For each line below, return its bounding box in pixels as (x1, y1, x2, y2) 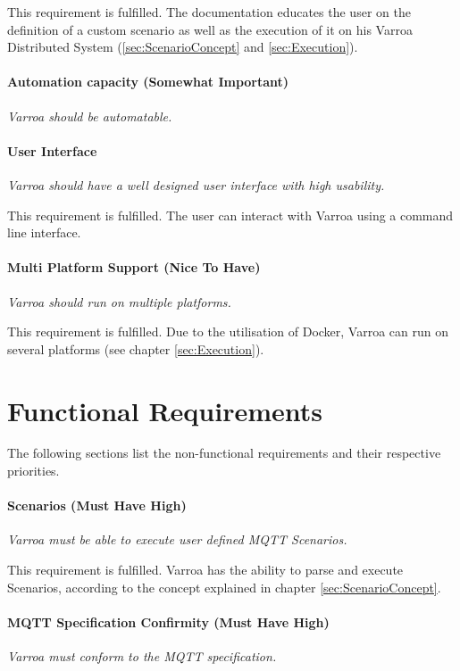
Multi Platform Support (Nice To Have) (7, 258, 261, 277)
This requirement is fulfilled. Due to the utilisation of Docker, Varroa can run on (7, 322, 449, 341)
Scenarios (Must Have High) (7, 496, 187, 515)
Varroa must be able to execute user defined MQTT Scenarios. (7, 530, 347, 549)
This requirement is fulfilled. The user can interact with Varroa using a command (7, 205, 454, 224)
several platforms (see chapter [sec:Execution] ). (7, 339, 264, 358)
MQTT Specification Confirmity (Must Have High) (7, 612, 330, 631)
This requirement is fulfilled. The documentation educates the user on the (7, 3, 411, 21)
